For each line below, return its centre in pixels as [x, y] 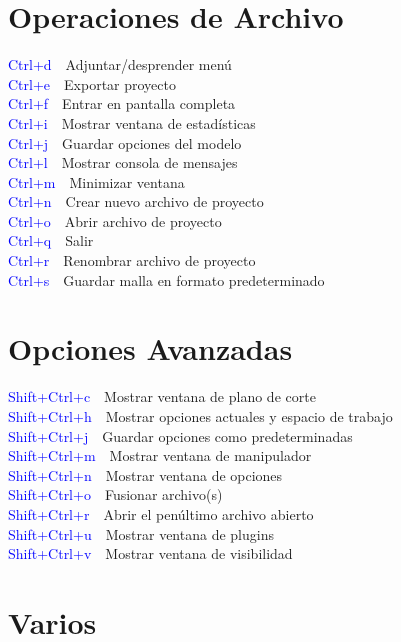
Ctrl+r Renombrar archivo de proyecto [132, 260]
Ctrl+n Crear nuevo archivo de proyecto [136, 201]
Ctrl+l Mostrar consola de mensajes [123, 162]
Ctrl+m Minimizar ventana [96, 181]
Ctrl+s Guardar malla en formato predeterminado [166, 279]
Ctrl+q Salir [51, 240]
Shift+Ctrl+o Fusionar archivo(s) [115, 494]
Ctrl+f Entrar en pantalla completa [122, 103]
